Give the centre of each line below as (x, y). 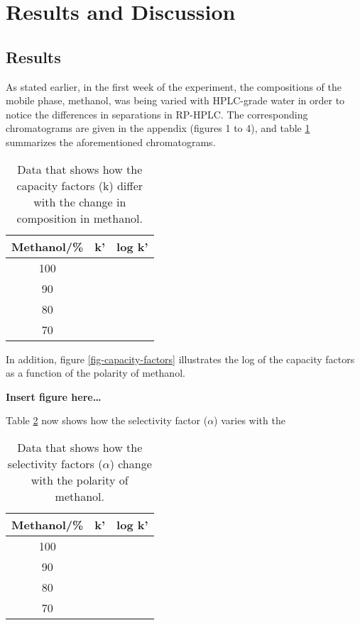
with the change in (80, 201)
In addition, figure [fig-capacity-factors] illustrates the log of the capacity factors (180, 359)
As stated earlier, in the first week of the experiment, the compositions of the (174, 86)
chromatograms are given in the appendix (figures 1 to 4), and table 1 (158, 128)
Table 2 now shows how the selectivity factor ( (107, 420)
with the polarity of (80, 480)
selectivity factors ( (55, 463)
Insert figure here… (54, 396)
